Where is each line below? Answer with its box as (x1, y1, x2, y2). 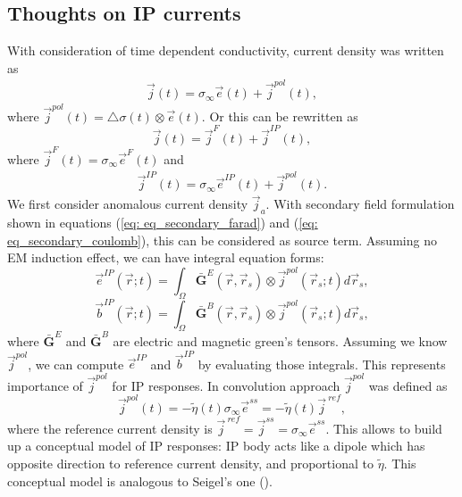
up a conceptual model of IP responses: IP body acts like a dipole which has (7, 436, 425, 455)
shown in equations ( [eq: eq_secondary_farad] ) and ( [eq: (7, 213, 318, 232)
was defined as (368, 376, 448, 394)
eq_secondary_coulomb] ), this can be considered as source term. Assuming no (7, 230, 437, 249)
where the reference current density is (7, 418, 213, 437)
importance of (7, 376, 83, 394)
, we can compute (28, 354, 124, 373)
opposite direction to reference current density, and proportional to (7, 453, 374, 472)
